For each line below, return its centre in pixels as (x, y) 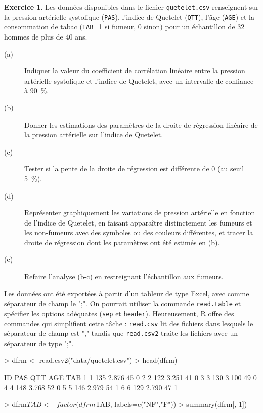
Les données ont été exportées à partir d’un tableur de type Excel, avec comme (127, 293)
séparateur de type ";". (39, 343)
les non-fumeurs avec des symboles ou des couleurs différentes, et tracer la (139, 232)
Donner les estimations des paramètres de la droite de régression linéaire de (141, 124)
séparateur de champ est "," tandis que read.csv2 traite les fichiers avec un (121, 333)
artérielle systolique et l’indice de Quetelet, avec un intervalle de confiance (139, 80)
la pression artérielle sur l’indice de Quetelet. (94, 135)
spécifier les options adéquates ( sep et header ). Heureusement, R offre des (119, 313)
